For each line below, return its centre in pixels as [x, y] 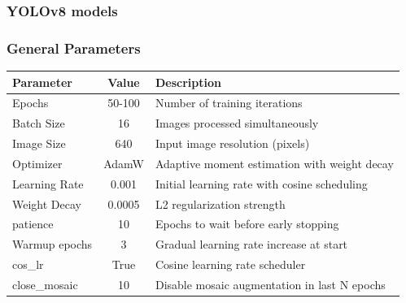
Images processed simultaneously [237, 123]
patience [33, 224]
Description [188, 82]
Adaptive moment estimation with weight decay [274, 163]
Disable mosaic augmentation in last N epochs [270, 284]
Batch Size [39, 123]
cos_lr [28, 264]
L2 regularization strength [220, 203]
